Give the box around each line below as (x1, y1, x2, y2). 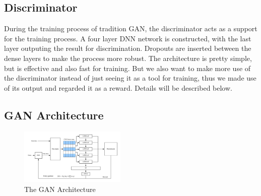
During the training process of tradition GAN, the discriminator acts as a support (4, 23, 257, 34)
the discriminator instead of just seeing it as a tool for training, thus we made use (4, 73, 256, 83)
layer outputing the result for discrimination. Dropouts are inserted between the (4, 43, 251, 53)
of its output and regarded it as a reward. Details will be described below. (4, 82, 232, 93)
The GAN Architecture (24, 183, 96, 194)
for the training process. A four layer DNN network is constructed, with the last (4, 33, 251, 43)
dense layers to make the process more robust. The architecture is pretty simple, (4, 52, 252, 63)
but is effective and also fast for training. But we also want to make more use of (4, 62, 251, 73)
